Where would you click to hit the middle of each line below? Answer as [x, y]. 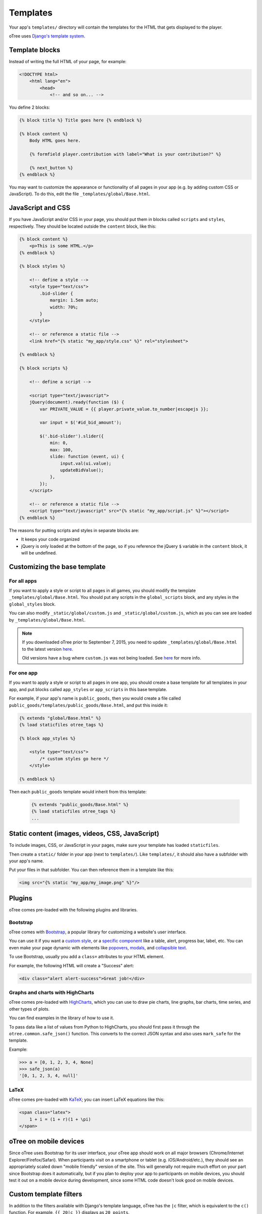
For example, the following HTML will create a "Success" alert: [72, 965]
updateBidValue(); [82, 470]
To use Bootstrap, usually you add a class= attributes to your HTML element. [87, 957]
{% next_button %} [51, 168]
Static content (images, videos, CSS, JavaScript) [84, 834]
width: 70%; [64, 307]
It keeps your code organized [50, 540]
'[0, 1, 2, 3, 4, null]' [49, 1076]
